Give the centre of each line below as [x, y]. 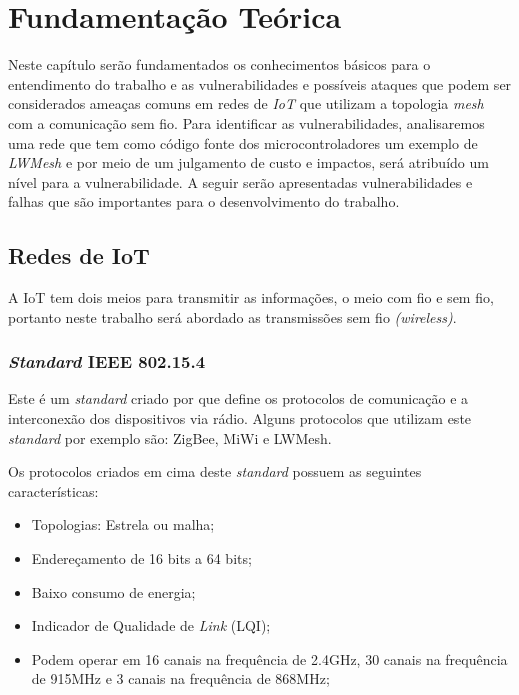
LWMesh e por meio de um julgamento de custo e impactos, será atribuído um [248, 162]
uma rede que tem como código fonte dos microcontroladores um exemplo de [243, 142]
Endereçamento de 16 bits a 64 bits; [141, 558]
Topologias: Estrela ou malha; [123, 524]
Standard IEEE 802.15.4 [107, 361]
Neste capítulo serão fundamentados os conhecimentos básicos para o [219, 64]
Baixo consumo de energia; [113, 591]
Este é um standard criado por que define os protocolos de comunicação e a [238, 398]
